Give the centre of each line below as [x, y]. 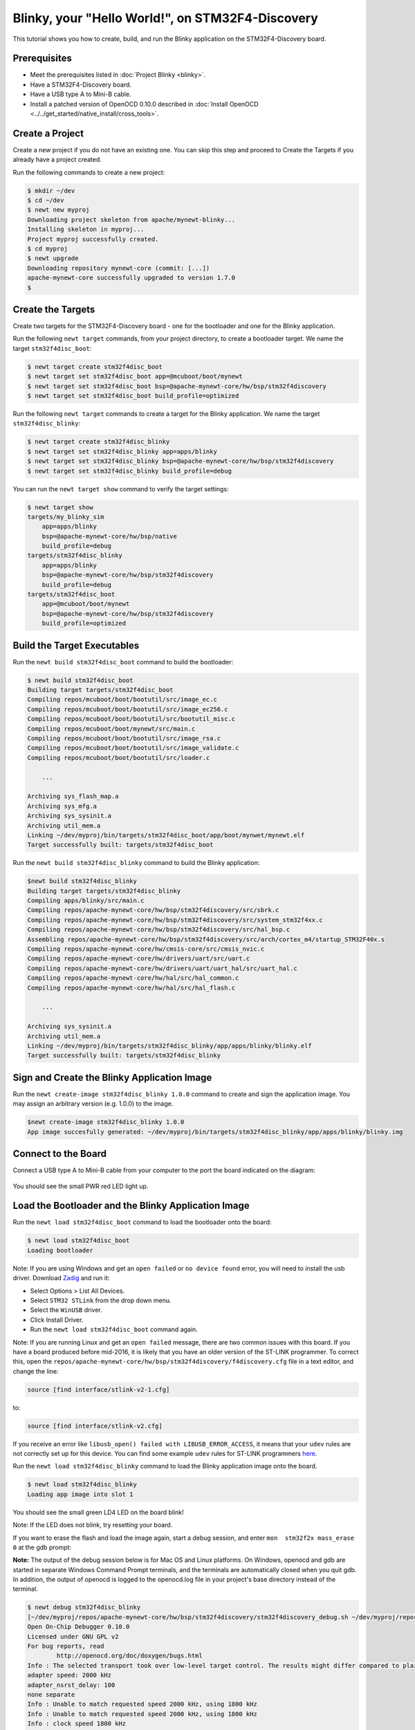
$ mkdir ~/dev [51, 191]
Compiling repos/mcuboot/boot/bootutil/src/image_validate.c [133, 748]
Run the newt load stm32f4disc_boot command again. [114, 1329]
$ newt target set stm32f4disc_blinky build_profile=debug [129, 471]
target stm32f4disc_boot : [52, 348]
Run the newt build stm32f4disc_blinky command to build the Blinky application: [136, 863]
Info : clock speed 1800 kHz [77, 1724]
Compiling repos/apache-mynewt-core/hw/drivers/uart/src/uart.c [139, 959]
